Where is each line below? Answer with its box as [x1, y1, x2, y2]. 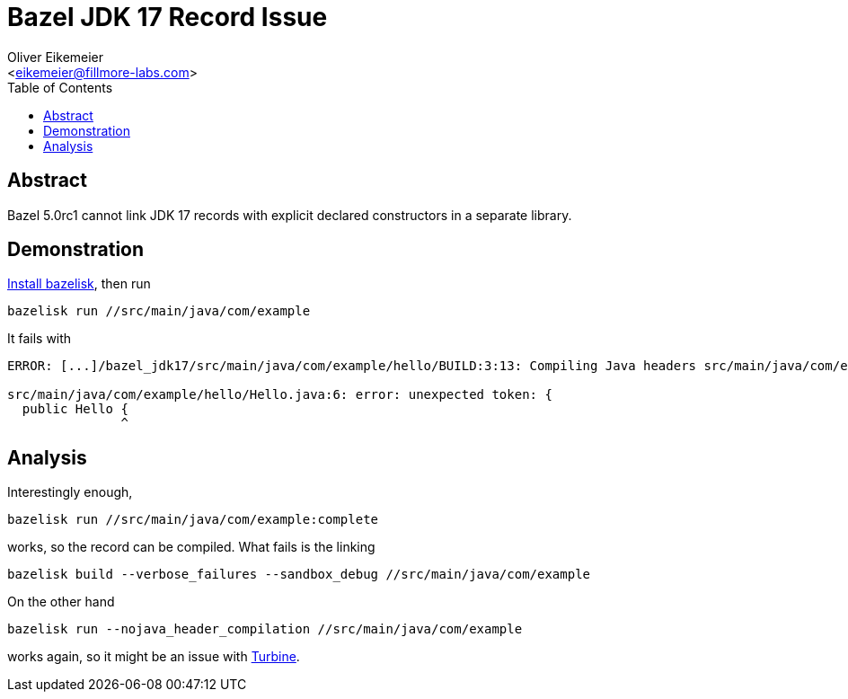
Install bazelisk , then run [7, 276, 151, 292]
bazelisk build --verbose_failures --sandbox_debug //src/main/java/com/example [7, 567, 591, 582]
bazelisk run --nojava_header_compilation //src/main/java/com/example [7, 622, 523, 637]
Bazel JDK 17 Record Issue [7, 2, 328, 32]
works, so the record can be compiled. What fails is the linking [7, 539, 375, 555]
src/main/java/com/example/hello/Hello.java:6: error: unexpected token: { [7, 387, 552, 403]
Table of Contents [7, 79, 113, 95]
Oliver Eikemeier [7, 49, 104, 65]
